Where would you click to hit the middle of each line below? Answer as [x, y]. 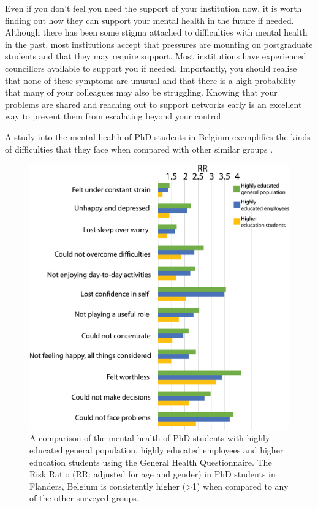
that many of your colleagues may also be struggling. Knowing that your [141, 92]
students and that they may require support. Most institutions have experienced [156, 56]
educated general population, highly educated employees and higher [157, 450]
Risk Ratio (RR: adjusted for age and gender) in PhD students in [153, 474]
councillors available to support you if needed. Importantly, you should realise [151, 68]
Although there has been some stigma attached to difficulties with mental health [156, 32]
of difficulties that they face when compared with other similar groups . [139, 149]
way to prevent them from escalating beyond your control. [114, 116]
